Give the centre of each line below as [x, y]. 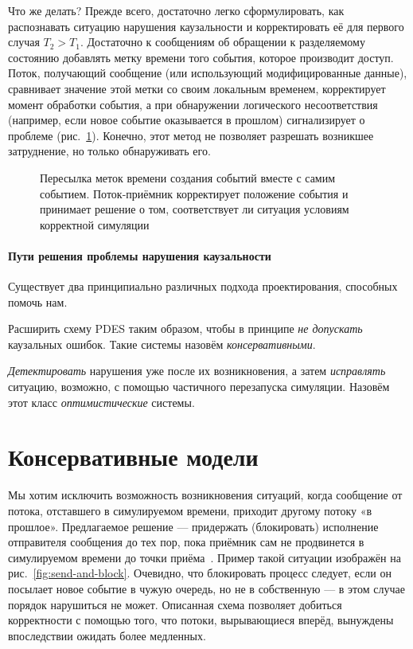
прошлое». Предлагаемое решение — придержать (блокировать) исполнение [193, 526]
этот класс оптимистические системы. [101, 402]
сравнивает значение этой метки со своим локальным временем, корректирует [197, 88]
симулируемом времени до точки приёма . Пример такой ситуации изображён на [205, 557]
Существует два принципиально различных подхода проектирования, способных [203, 286]
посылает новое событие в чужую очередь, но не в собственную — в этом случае [206, 588]
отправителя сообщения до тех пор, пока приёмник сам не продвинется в [186, 542]
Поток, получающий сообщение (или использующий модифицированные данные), [208, 73]
